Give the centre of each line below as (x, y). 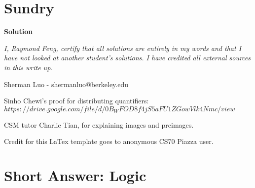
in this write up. (28, 67)
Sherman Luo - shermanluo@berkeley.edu (66, 84)
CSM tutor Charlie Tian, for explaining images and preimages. (99, 124)
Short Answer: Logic (75, 175)
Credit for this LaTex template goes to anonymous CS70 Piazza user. (109, 141)
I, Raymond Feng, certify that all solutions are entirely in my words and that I (123, 48)
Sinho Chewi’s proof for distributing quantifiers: (76, 101)
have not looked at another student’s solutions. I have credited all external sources (127, 58)
